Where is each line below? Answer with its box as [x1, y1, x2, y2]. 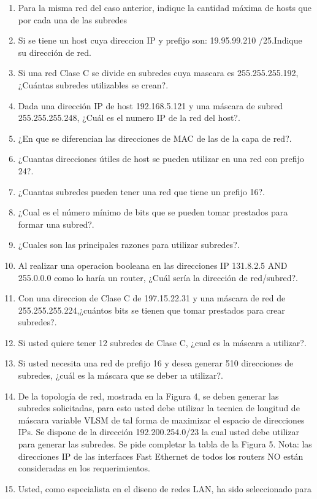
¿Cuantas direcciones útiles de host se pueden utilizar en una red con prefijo [18, 152, 304, 165]
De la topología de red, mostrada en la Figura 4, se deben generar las [18, 389, 279, 402]
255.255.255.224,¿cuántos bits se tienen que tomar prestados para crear [18, 303, 285, 316]
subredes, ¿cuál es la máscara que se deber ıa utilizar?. [18, 369, 223, 382]
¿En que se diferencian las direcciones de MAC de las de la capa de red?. [18, 131, 292, 144]
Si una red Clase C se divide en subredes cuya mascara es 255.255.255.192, [18, 66, 299, 79]
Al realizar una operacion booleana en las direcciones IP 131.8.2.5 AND [18, 258, 288, 271]
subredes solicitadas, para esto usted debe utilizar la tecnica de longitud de [18, 401, 300, 414]
